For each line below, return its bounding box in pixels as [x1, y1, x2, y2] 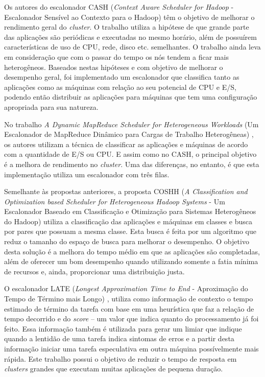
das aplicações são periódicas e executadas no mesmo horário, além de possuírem [4, 31, 257, 42]
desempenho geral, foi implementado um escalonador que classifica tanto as [4, 72, 239, 82]
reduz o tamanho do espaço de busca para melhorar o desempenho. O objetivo [4, 236, 249, 247]
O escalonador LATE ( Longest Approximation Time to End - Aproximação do [4, 283, 248, 294]
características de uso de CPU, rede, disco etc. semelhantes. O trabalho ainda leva [4, 41, 261, 52]
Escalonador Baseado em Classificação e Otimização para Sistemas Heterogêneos [4, 206, 256, 217]
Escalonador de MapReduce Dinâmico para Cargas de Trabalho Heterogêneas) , [4, 129, 254, 139]
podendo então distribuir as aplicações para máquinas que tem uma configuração [4, 91, 257, 102]
